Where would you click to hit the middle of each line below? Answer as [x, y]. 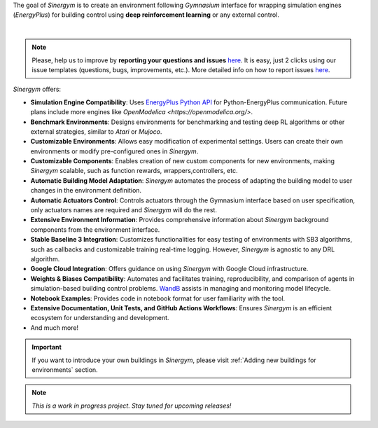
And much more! [55, 327]
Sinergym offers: [37, 89]
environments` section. [65, 370]
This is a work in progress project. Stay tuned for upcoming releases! [132, 406]
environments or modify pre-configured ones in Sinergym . [114, 151]
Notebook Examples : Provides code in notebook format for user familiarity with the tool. [158, 298]
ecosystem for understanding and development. [100, 318]
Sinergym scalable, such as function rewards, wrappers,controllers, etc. [134, 171]
